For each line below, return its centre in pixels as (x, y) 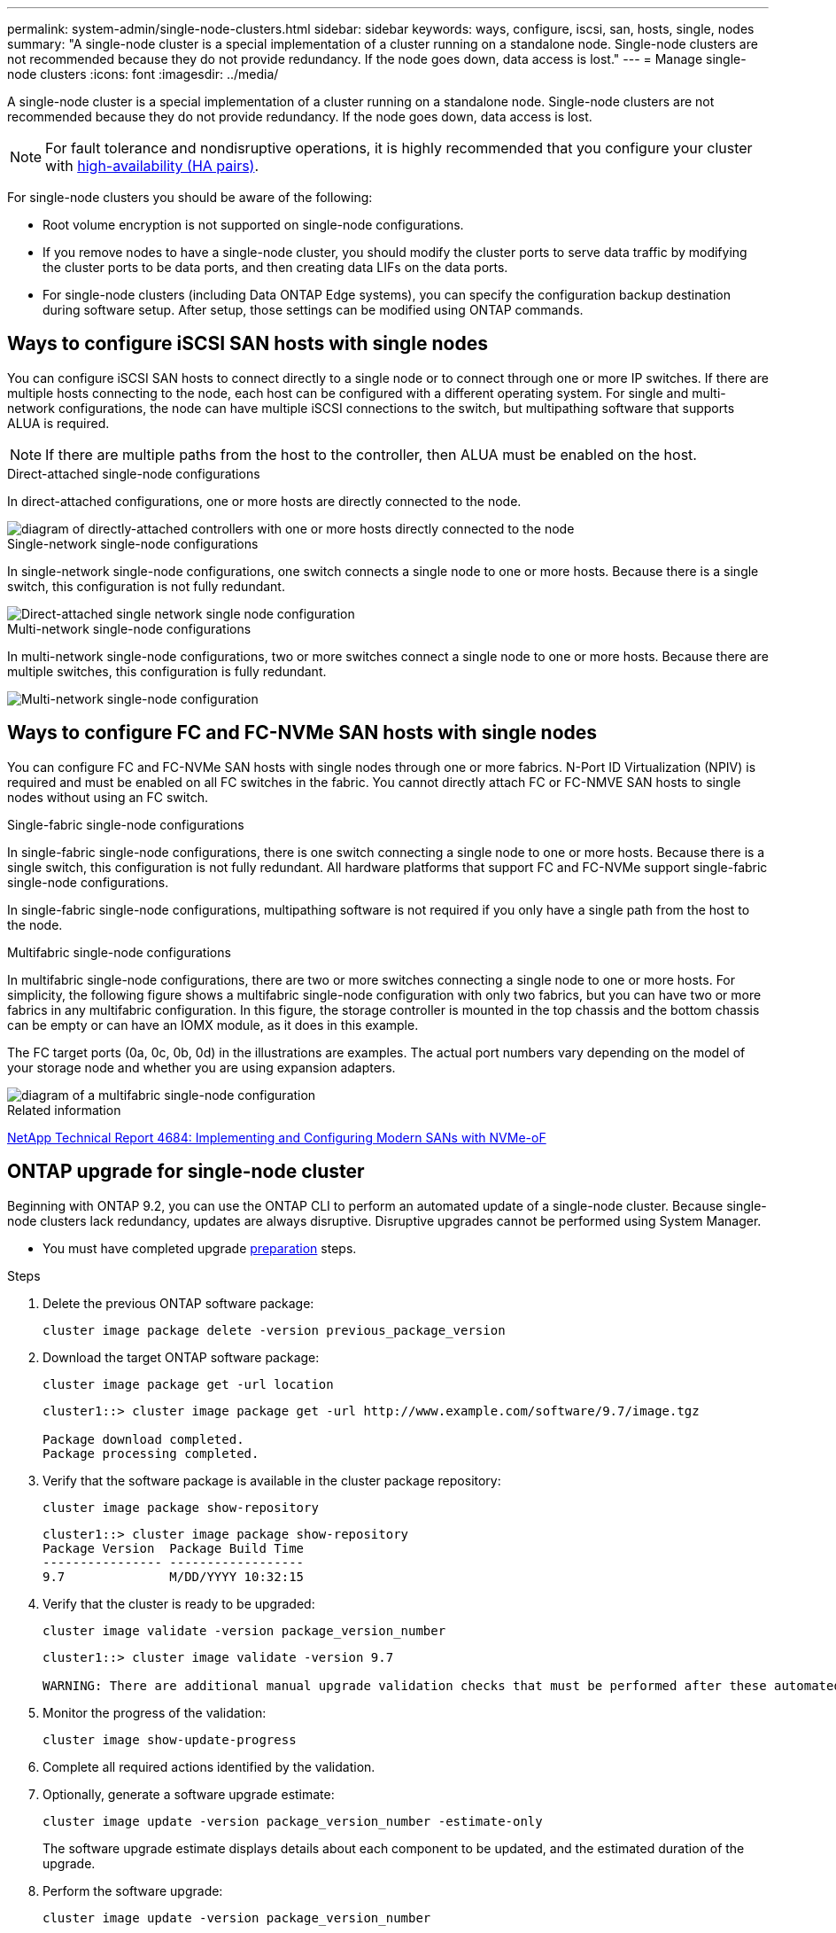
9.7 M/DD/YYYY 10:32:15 (174, 1576)
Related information (64, 1110)
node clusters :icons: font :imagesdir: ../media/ (143, 74)
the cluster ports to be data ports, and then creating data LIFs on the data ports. (275, 267)
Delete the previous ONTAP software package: (178, 1303)
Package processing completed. (151, 1453)
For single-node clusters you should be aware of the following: (190, 197)
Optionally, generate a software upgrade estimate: (189, 1794)
